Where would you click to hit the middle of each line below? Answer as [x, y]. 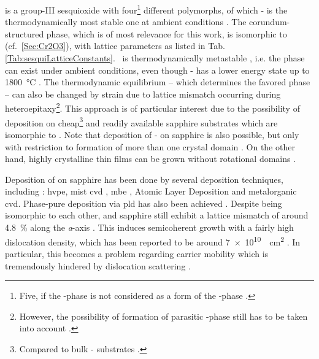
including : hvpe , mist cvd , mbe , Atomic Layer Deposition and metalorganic [151, 191]
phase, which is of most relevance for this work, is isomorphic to [167, 33]
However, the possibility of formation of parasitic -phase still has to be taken [163, 316]
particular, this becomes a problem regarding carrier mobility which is [137, 253]
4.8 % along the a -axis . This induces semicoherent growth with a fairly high [149, 227]
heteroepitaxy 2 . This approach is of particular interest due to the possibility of [152, 107]
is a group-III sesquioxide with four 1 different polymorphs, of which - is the [146, 9]
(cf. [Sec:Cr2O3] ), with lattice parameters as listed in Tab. [115, 46]
